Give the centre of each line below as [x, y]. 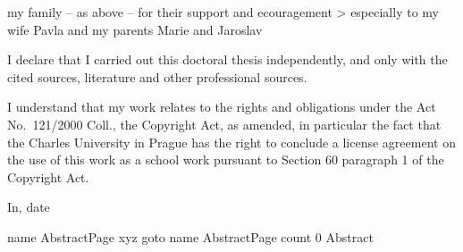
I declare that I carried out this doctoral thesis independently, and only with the [227, 59]
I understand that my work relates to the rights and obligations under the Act [222, 107]
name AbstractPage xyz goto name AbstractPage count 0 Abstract [190, 236]
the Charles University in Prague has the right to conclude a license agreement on [231, 142]
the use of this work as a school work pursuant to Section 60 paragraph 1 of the [226, 160]
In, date [29, 207]
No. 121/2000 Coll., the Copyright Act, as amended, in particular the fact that [224, 124]
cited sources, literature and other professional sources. [157, 76]
